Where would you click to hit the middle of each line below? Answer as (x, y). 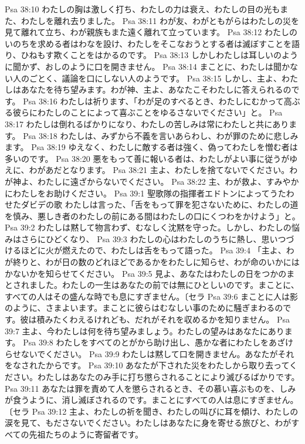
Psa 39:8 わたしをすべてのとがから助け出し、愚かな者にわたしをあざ (154, 342)
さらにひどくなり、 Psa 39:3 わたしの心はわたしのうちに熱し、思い (149, 238)
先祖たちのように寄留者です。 (86, 434)
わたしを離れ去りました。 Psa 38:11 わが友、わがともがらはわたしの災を (160, 20)
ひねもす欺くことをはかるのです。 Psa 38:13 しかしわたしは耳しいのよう (159, 55)
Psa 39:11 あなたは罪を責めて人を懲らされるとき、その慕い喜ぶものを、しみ (150, 388)
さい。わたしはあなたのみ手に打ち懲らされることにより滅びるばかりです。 (156, 377)
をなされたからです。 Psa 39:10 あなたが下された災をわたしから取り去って (147, 365)
